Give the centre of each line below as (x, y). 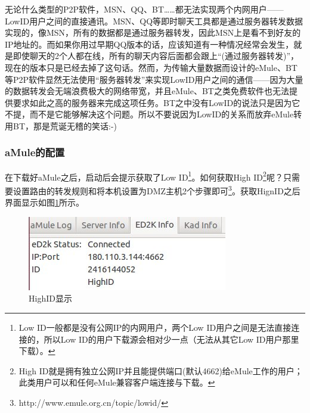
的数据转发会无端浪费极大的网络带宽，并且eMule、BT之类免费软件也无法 (147, 91)
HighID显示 (50, 298)
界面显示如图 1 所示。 (44, 202)
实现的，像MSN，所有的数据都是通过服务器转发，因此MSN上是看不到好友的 (153, 32)
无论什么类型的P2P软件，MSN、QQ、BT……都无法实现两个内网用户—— (144, 9)
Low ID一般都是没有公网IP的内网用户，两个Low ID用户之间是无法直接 (155, 327)
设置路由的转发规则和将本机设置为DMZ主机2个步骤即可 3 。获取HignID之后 (156, 190)
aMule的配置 (35, 152)
